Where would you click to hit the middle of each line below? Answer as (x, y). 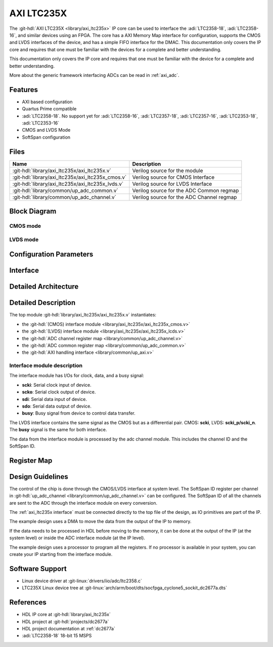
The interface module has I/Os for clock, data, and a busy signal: (77, 376)
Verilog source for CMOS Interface (173, 177)
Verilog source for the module (168, 171)
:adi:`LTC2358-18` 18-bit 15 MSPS (57, 636)
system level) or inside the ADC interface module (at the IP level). (77, 538)
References (28, 602)
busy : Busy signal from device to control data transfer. (79, 413)
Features (24, 89)
